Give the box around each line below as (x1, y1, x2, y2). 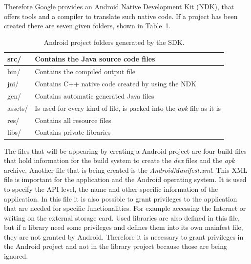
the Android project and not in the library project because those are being (4, 241, 227, 251)
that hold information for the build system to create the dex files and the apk (4, 155, 235, 165)
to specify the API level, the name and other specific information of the (4, 183, 218, 194)
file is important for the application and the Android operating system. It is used (4, 174, 247, 184)
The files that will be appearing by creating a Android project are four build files (4, 145, 247, 156)
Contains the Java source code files (35, 54, 155, 64)
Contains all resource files (35, 115, 111, 125)
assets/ (7, 102, 28, 113)
